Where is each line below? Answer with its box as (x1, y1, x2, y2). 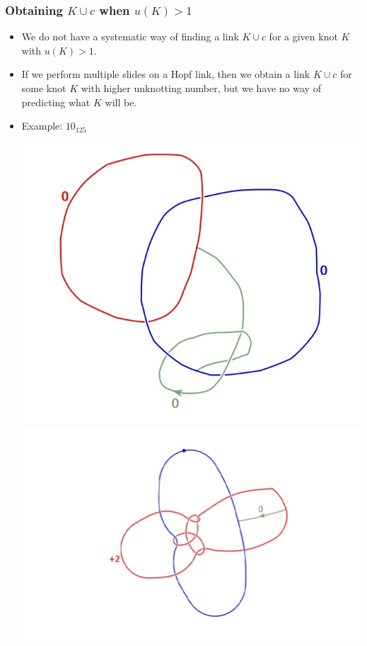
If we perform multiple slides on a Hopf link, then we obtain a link (21, 67, 310, 81)
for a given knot (269, 29, 338, 44)
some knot (21, 81, 66, 95)
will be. (105, 94, 137, 109)
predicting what (21, 94, 91, 109)
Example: (21, 118, 63, 133)
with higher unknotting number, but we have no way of (81, 81, 321, 95)
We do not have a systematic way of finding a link (21, 29, 239, 44)
